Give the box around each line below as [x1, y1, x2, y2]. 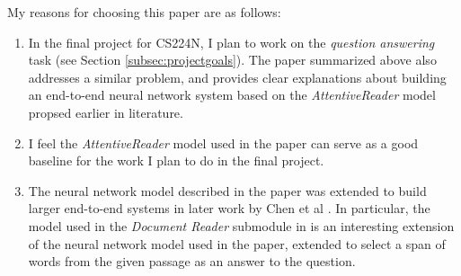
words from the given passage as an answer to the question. [28, 252, 356, 271]
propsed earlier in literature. [28, 102, 183, 121]
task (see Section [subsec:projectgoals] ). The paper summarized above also [28, 50, 437, 69]
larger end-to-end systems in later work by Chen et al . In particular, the [28, 199, 430, 218]
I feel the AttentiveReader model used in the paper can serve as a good [28, 133, 419, 152]
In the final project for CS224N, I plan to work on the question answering [28, 32, 435, 51]
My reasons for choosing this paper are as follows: [7, 3, 281, 21]
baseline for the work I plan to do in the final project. [28, 151, 324, 170]
